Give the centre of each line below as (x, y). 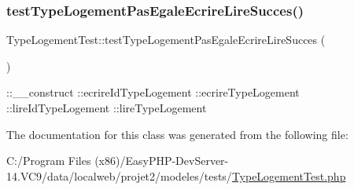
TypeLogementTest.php (289, 175)
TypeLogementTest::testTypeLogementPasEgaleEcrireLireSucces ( (166, 40)
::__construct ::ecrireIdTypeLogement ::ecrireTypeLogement (153, 92)
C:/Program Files (49, 161)
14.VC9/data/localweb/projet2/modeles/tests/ (119, 175)
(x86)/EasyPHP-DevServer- (162, 161)
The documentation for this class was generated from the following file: (177, 134)
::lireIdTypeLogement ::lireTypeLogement (107, 108)
